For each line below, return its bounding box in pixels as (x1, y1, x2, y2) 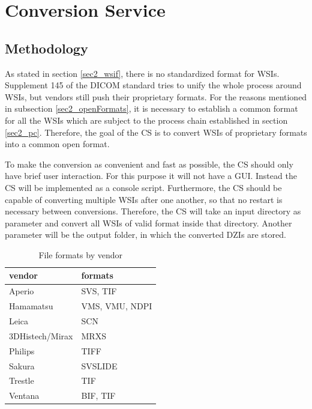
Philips (9, 344, 35, 357)
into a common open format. (5, 138, 110, 150)
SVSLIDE (81, 359, 118, 372)
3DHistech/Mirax (9, 329, 73, 342)
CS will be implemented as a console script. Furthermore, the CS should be (5, 181, 282, 193)
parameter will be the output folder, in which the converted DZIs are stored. (5, 228, 286, 241)
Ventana (9, 389, 40, 402)
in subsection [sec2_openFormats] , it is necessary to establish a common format (5, 102, 298, 115)
